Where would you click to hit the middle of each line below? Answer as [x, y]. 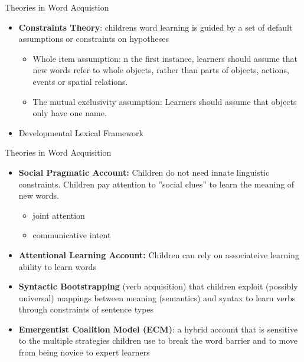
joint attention [59, 215]
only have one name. [70, 113]
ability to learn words [58, 266]
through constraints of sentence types [86, 309]
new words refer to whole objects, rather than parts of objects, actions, [161, 70]
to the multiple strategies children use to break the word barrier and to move [158, 340]
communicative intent [72, 235]
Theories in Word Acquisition [58, 152]
